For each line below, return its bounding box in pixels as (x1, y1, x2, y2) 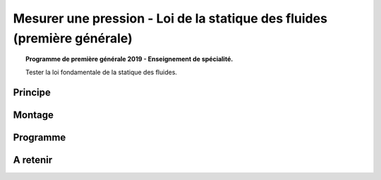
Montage (13, 109, 54, 121)
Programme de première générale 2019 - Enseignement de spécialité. (25, 55, 234, 64)
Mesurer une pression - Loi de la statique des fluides (13, 11, 328, 26)
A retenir (13, 154, 53, 166)
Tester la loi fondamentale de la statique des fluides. (25, 68, 178, 76)
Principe (13, 86, 51, 98)
